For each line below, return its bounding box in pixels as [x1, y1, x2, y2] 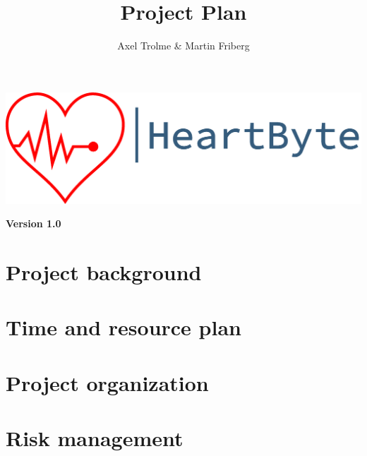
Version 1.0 [6, 216, 61, 231]
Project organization [6, 368, 209, 397]
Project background [6, 258, 202, 287]
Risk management [6, 424, 183, 452]
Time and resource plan [6, 313, 241, 342]
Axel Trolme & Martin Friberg [117, 38, 250, 53]
